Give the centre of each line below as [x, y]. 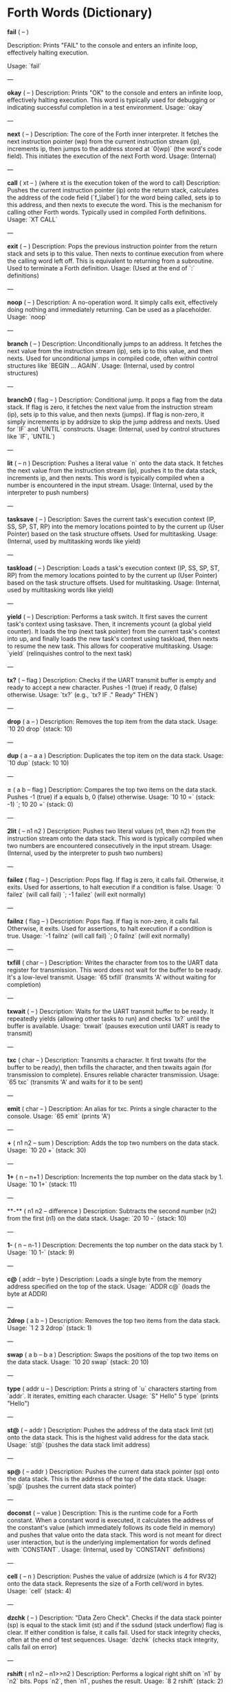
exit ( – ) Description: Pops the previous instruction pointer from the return [112, 246]
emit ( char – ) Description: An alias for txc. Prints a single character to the [112, 1108]
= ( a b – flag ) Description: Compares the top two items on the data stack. [112, 789]
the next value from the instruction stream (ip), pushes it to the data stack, [112, 470]
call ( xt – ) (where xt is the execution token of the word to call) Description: [114, 183]
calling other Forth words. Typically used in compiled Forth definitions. [107, 212]
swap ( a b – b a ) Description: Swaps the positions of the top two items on [113, 1355]
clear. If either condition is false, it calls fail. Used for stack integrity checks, [114, 1632]
